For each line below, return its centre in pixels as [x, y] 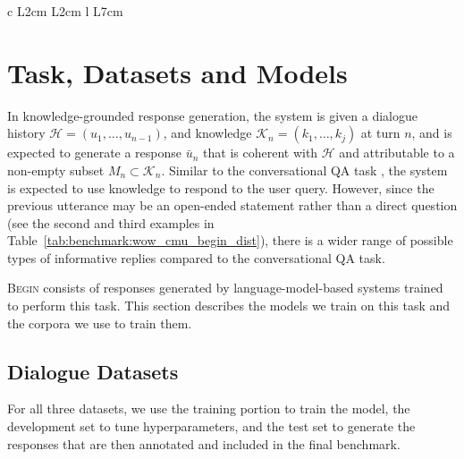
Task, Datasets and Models [177, 72]
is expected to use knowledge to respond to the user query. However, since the [221, 187]
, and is [432, 133]
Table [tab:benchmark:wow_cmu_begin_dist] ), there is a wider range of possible [230, 240]
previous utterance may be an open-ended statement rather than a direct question [232, 205]
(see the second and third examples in [111, 222]
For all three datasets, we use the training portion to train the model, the [209, 408]
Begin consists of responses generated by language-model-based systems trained [225, 288]
